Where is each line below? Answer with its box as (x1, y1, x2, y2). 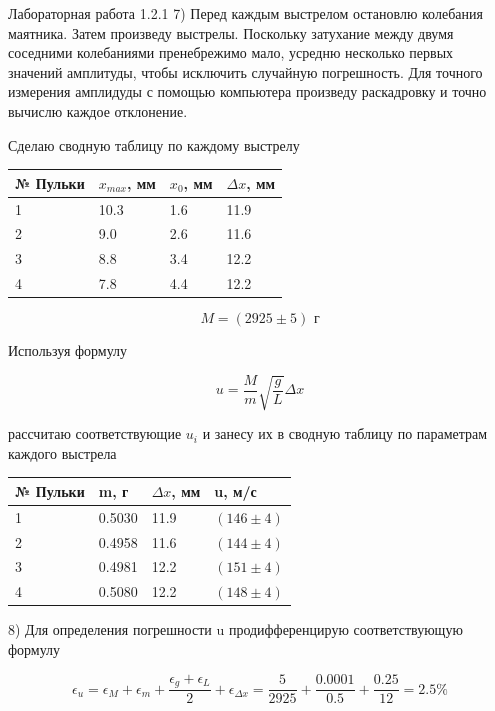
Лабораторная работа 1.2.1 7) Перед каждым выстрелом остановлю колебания (8, 3, 483, 23)
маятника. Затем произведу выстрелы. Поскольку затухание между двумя (8, 22, 454, 43)
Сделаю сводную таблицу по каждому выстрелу (8, 134, 300, 155)
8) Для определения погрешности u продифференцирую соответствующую (8, 619, 463, 640)
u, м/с (214, 480, 257, 501)
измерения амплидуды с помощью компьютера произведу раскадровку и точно (8, 81, 487, 102)
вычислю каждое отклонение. (8, 100, 188, 121)
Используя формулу (8, 340, 128, 361)
